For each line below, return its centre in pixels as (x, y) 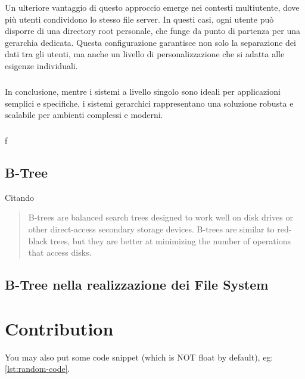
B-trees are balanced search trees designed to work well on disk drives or (161, 217)
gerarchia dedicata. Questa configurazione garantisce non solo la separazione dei (150, 42)
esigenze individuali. (41, 65)
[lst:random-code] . (38, 369)
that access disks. (60, 252)
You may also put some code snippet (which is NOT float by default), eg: (139, 357)
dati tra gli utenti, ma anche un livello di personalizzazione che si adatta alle (145, 54)
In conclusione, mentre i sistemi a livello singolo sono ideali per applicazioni (143, 91)
